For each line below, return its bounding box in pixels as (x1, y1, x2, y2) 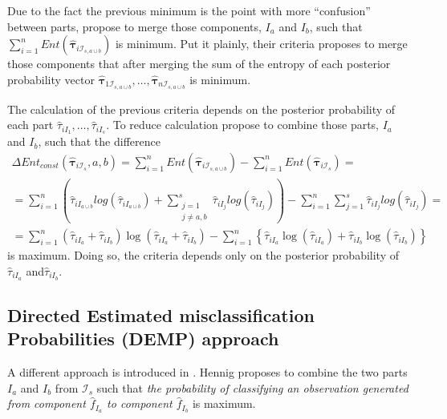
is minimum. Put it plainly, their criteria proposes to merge (115, 35, 408, 52)
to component (107, 395, 173, 412)
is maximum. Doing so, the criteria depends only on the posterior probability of (7, 247, 400, 264)
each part (7, 116, 54, 133)
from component (7, 395, 86, 412)
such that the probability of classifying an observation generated (96, 379, 408, 396)
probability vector (7, 71, 95, 87)
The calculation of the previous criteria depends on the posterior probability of (7, 100, 396, 117)
